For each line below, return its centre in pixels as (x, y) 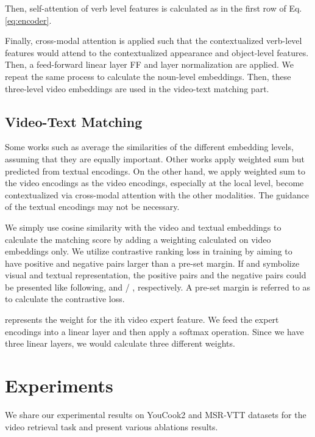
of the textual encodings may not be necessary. (92, 207)
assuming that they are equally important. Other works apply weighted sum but (155, 158)
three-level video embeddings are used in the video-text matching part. (137, 88)
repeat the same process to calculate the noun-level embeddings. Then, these (148, 76)
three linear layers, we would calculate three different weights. (120, 343)
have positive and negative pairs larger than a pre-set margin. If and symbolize (152, 263)
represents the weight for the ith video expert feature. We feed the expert (142, 320)
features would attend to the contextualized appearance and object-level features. (157, 52)
